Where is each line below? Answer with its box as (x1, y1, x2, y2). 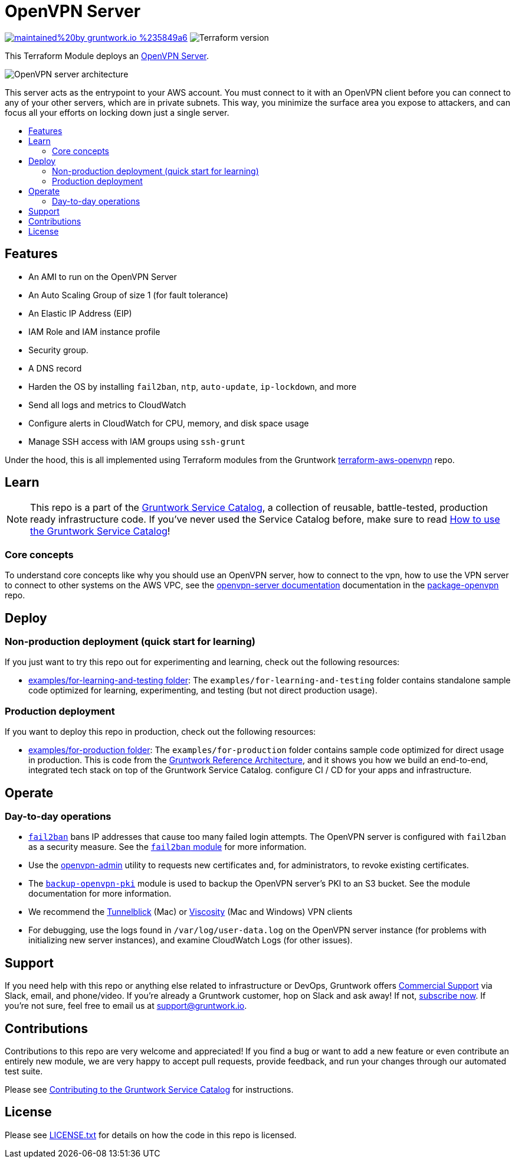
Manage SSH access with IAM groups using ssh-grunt (28, 436, 245, 447)
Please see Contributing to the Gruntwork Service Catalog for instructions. (5, 1084, 294, 1095)
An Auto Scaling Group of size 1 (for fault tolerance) (28, 289, 228, 300)
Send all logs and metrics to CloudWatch (28, 399, 186, 410)
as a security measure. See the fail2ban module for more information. (28, 842, 307, 852)
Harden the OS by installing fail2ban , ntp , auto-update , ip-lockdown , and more (28, 381, 357, 392)
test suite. (5, 1066, 43, 1077)
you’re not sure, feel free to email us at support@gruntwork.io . (5, 1001, 247, 1011)
